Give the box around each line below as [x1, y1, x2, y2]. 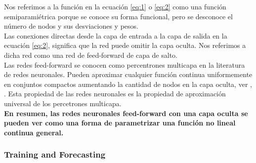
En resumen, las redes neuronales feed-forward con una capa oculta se [4, 108, 248, 118]
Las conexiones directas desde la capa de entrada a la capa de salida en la [4, 30, 227, 41]
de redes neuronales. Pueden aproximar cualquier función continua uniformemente [4, 69, 253, 80]
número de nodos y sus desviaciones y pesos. [4, 21, 138, 31]
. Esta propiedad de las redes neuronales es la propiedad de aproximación [4, 88, 226, 99]
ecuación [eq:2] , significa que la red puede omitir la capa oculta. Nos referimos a [4, 40, 246, 50]
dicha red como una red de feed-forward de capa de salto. [4, 49, 177, 60]
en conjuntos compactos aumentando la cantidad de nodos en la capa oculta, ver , [4, 79, 252, 89]
